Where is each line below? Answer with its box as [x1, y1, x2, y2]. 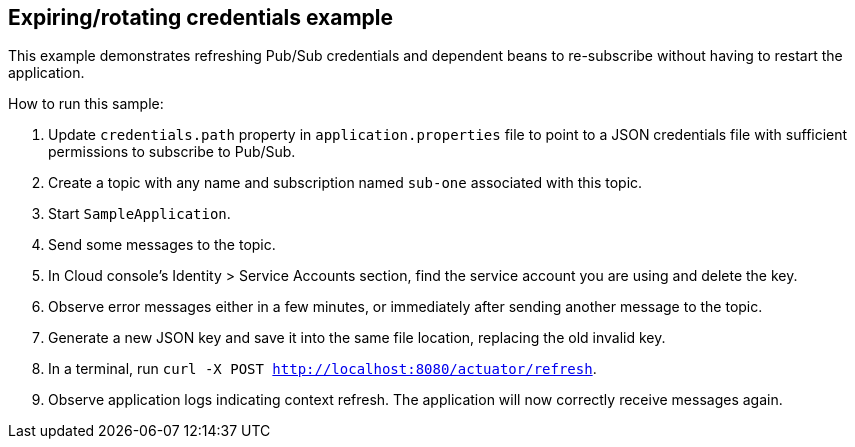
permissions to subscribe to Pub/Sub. [48, 143, 296, 161]
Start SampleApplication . [48, 205, 231, 223]
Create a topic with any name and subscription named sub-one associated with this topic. [48, 174, 643, 192]
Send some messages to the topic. [48, 236, 276, 254]
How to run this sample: [8, 95, 164, 113]
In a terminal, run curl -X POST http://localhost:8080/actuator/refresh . [48, 360, 597, 378]
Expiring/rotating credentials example [8, 5, 394, 30]
